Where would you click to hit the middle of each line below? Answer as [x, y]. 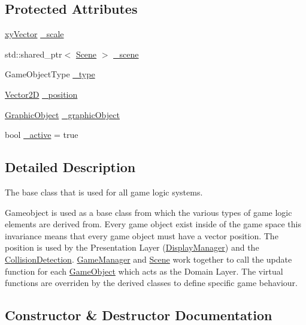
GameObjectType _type [50, 74]
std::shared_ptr [34, 54]
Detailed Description [70, 167]
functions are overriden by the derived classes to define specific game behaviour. [152, 283]
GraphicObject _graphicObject [62, 114]
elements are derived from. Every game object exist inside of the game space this [153, 224]
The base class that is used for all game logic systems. [104, 192]
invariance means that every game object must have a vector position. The [142, 235]
